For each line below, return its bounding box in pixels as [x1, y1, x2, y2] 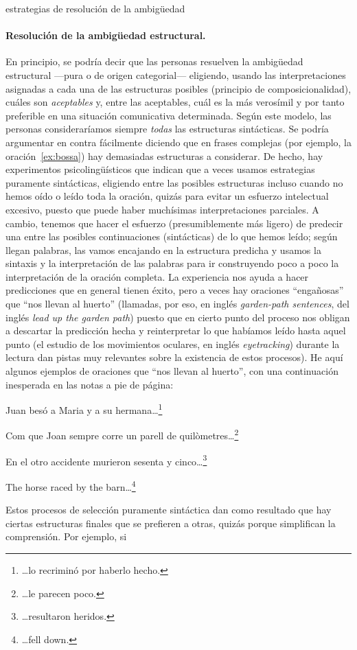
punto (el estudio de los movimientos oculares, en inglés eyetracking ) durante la [5, 336, 340, 351]
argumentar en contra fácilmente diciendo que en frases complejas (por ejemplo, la [5, 135, 352, 149]
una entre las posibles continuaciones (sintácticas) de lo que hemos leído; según [5, 229, 338, 244]
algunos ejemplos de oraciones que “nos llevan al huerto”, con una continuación [5, 364, 338, 378]
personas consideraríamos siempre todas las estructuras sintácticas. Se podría [5, 121, 329, 136]
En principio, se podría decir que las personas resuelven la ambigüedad [5, 54, 303, 69]
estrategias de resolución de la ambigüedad [5, 1, 185, 15]
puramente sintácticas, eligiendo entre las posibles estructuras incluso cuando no [5, 175, 343, 189]
